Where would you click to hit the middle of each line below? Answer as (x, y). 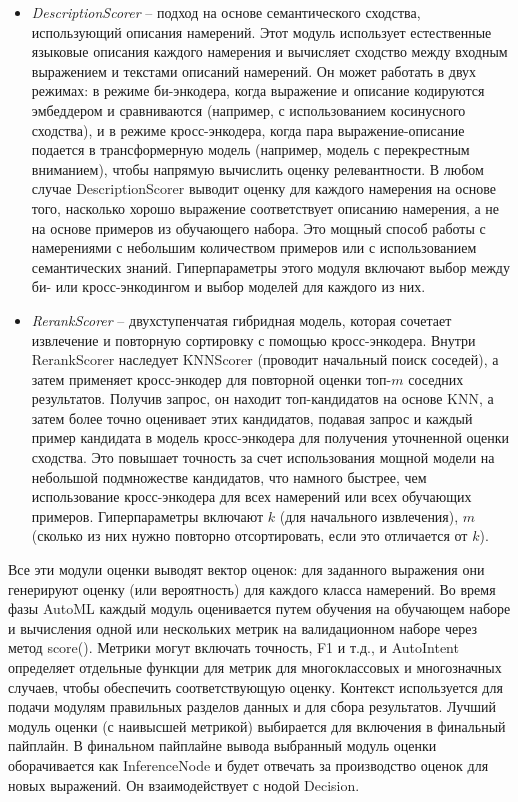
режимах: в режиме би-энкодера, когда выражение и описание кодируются (258, 90)
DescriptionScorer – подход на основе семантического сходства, (226, 12)
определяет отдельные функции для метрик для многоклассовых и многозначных (255, 667)
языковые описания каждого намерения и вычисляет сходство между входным (269, 51)
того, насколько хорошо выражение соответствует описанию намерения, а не (265, 207)
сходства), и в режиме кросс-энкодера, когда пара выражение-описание (248, 129)
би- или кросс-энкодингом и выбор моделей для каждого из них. (228, 286)
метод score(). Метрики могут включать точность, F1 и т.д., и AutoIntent (233, 647)
